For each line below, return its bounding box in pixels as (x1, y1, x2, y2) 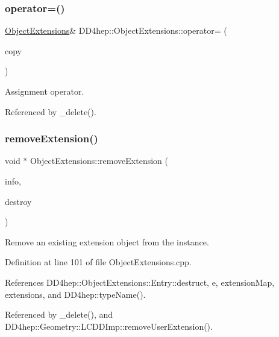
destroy (5, 195, 32, 207)
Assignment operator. (5, 85, 84, 97)
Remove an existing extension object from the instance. (5, 235, 209, 248)
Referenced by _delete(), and (5, 308, 113, 321)
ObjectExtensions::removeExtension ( (30, 154, 168, 167)
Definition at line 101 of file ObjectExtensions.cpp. (5, 256, 192, 268)
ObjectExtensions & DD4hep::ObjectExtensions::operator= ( (5, 24, 227, 37)
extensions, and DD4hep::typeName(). (5, 288, 146, 300)
